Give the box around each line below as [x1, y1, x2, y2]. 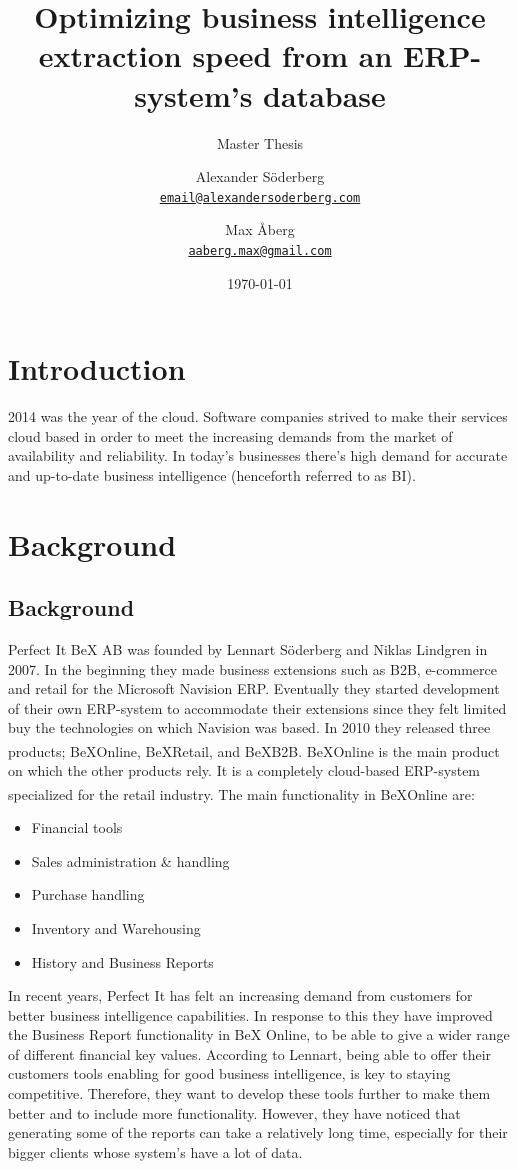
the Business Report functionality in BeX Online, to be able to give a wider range [8, 1024, 510, 1045]
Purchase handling [31, 884, 145, 905]
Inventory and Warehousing [31, 917, 201, 938]
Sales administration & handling [31, 850, 230, 871]
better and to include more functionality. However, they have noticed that [8, 1102, 461, 1123]
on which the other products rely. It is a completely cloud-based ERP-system [8, 760, 481, 781]
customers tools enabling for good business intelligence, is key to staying [8, 1063, 451, 1084]
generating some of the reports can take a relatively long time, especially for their [8, 1122, 508, 1143]
